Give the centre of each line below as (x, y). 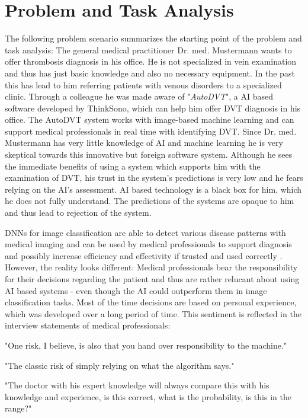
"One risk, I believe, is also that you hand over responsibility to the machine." (146, 345)
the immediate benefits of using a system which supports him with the (133, 166)
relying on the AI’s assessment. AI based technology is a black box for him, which (153, 189)
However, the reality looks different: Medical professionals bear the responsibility (151, 267)
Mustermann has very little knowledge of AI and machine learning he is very (144, 143)
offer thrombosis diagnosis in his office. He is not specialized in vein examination (151, 61)
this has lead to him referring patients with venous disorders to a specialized (143, 84)
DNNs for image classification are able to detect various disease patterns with (145, 232)
